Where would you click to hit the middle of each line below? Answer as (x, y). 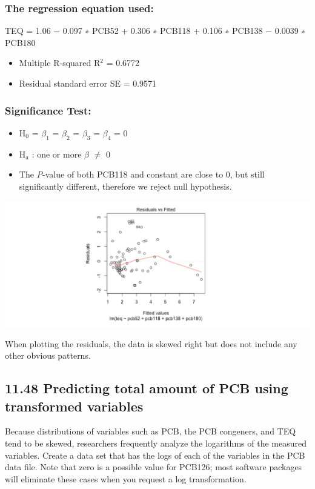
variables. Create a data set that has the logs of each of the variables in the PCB (155, 455)
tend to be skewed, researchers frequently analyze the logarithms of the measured (156, 443)
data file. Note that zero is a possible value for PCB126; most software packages (154, 467)
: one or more (57, 154)
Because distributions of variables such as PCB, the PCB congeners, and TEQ (151, 431)
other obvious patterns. (48, 355)
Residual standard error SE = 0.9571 (88, 83)
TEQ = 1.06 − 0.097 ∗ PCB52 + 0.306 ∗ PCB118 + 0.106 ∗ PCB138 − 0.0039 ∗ (155, 31)
